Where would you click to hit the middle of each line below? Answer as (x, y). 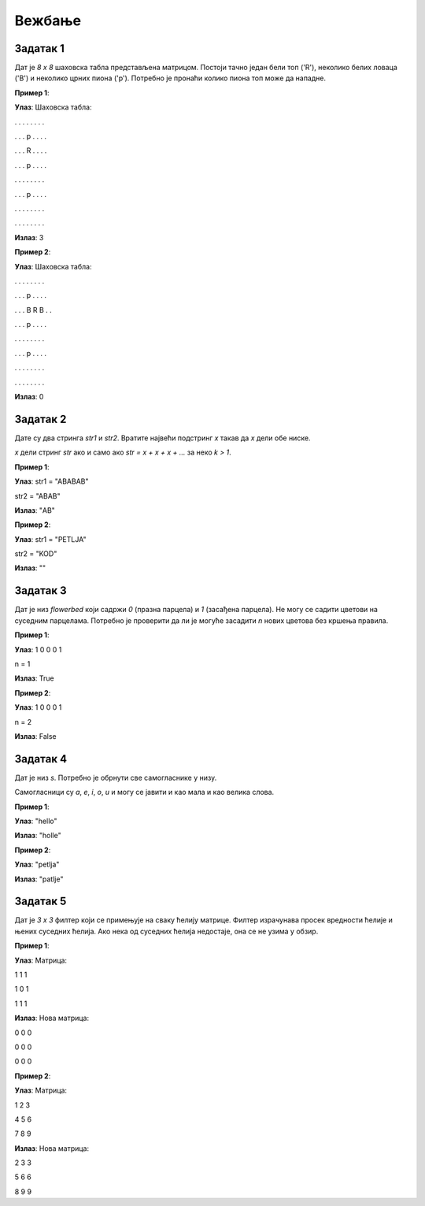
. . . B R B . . (33, 310)
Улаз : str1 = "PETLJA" (50, 539)
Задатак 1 (39, 48)
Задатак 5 (41, 902)
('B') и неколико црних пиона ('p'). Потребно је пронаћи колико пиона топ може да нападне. (170, 78)
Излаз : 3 (29, 237)
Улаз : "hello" (36, 821)
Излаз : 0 (29, 397)
